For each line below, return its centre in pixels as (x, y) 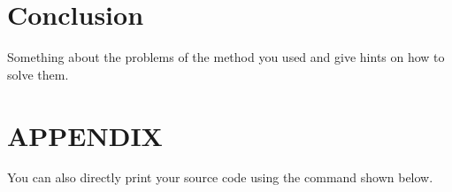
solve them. (38, 74)
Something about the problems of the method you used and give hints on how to (226, 57)
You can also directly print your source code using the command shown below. (220, 177)
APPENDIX (85, 135)
